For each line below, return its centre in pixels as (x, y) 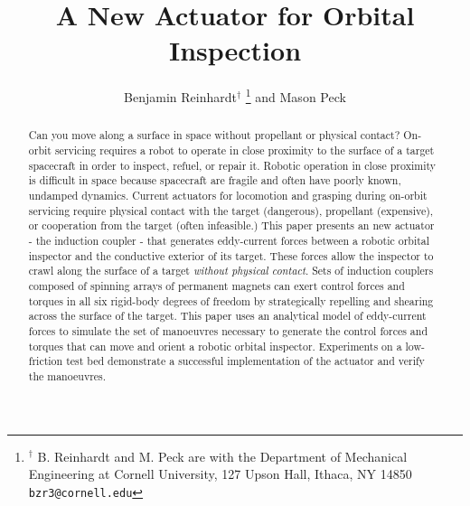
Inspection (235, 50)
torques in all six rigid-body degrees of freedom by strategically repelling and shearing (231, 300)
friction (46, 361)
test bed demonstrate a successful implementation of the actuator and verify (245, 361)
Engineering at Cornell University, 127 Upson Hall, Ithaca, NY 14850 (220, 474)
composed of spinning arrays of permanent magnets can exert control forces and (216, 285)
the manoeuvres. (67, 375)
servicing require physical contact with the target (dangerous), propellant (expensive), (231, 210)
